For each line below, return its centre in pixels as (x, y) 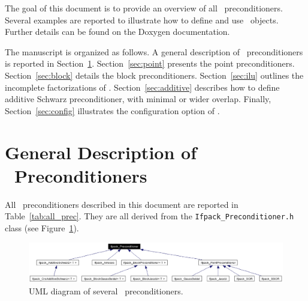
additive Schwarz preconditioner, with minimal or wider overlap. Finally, (138, 99)
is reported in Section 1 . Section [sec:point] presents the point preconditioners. (150, 63)
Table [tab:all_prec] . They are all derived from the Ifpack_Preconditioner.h (150, 216)
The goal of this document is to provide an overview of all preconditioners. (144, 8)
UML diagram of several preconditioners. (106, 290)
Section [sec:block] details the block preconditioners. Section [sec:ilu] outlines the (154, 75)
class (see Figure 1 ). (42, 227)
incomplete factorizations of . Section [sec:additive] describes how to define (142, 87)
